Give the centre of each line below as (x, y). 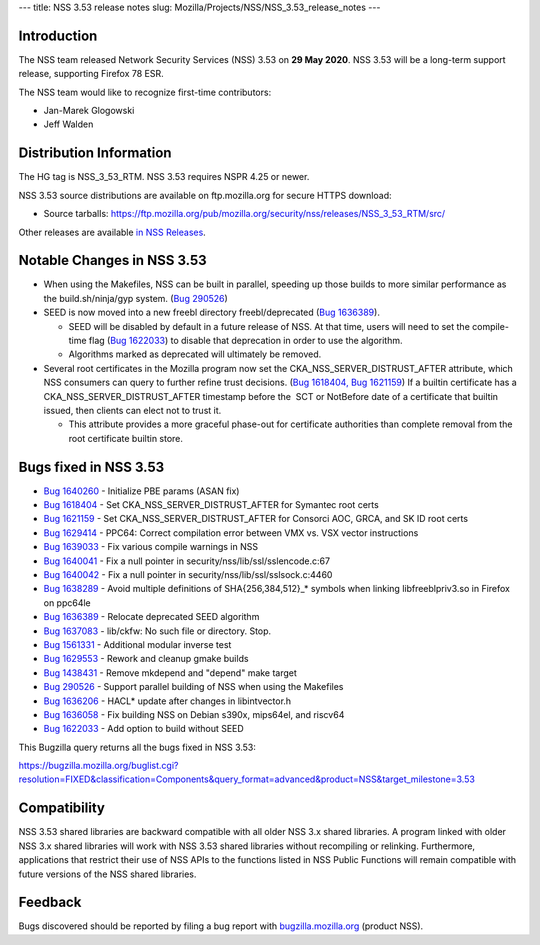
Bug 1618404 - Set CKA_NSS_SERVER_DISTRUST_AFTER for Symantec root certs (211, 505)
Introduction (58, 35)
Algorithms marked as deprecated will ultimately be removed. (195, 354)
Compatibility (61, 808)
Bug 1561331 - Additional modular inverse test (137, 644)
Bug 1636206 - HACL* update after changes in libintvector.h (167, 701)
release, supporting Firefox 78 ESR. (91, 74)
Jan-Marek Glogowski (89, 111)
